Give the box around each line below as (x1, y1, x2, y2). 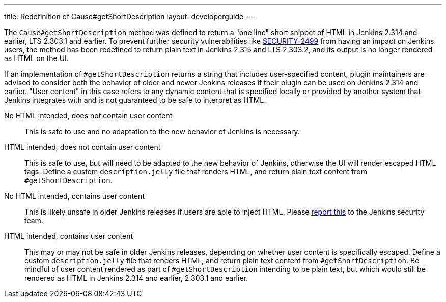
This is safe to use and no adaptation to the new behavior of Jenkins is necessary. (24, 127, 300, 136)
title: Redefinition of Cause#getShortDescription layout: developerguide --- (4, 12, 256, 21)
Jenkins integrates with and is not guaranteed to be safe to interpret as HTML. (4, 96, 266, 104)
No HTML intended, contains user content (4, 192, 145, 200)
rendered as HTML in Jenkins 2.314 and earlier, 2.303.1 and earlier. (24, 274, 248, 282)
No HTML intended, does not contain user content (4, 111, 173, 120)
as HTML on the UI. (4, 54, 69, 63)
